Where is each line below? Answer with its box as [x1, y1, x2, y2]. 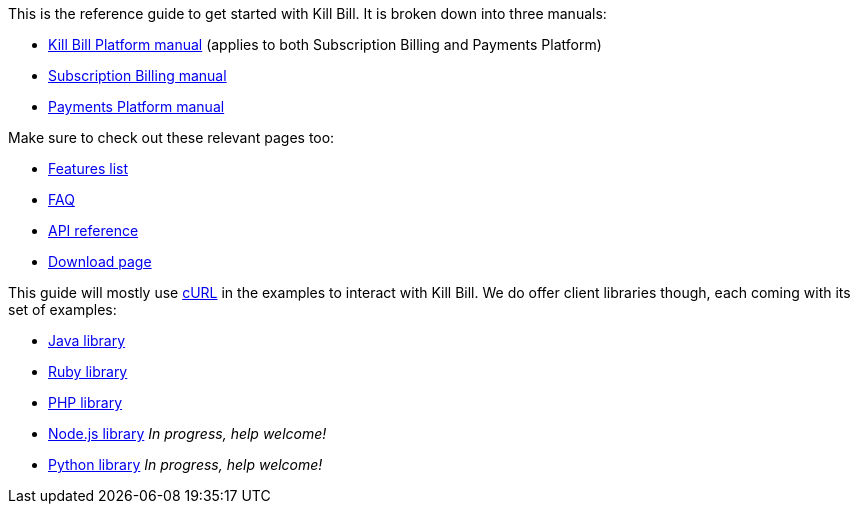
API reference [48, 222, 139, 239]
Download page [48, 253, 152, 270]
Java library [48, 332, 126, 349]
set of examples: [8, 301, 117, 318]
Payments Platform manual [48, 98, 225, 115]
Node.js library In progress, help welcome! [48, 425, 327, 442]
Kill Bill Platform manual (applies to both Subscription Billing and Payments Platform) [48, 36, 602, 53]
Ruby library [48, 363, 128, 380]
